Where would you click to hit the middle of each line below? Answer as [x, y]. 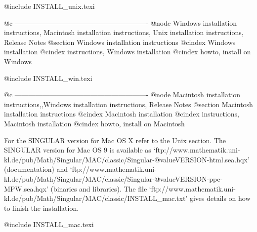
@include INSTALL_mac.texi [49, 224]
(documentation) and [36, 169]
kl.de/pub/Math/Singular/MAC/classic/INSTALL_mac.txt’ [96, 198]
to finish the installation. [42, 208]
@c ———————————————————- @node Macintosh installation [122, 95]
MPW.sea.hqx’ [26, 188]
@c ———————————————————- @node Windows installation [121, 22]
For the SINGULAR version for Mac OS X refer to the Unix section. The [115, 140]
